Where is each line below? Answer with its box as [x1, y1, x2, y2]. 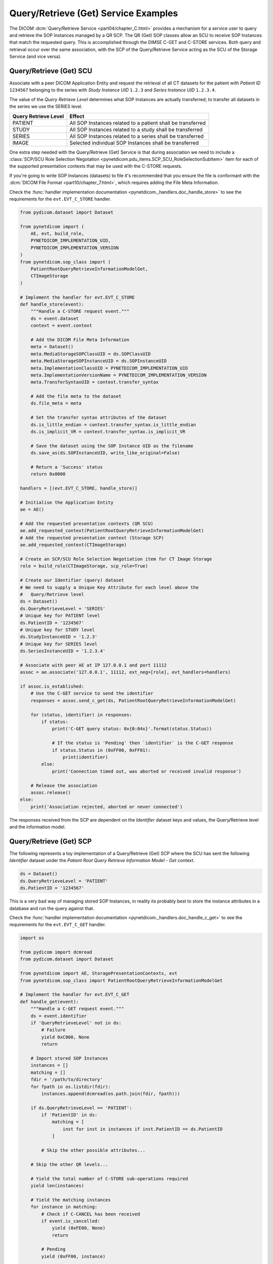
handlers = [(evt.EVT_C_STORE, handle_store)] [20, 485, 138, 491]
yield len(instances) [30, 1183, 84, 1188]
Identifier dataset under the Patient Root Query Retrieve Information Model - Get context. [9, 857, 195, 864]
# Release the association [30, 783, 98, 788]
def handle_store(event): [20, 301, 84, 307]
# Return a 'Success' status [30, 464, 103, 470]
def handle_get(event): [20, 999, 79, 1005]
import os [20, 935, 44, 941]
